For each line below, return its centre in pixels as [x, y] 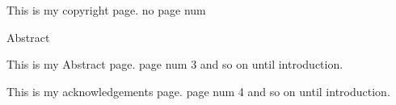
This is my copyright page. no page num [106, 10]
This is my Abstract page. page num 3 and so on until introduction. [175, 64]
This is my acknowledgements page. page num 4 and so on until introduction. [198, 91]
